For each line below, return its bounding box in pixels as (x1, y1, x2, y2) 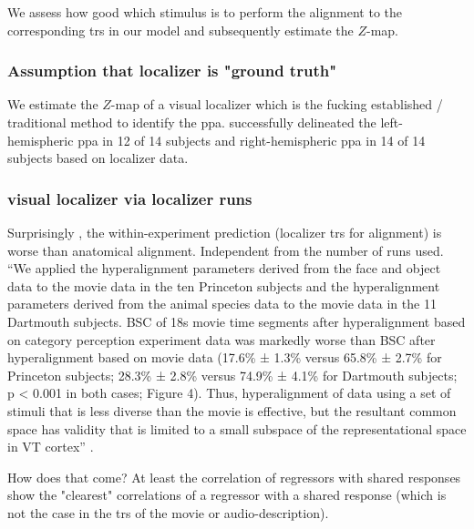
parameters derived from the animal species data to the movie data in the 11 (7, 294, 437, 313)
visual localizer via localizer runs (7, 187, 252, 209)
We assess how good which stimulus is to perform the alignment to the (7, 3, 403, 21)
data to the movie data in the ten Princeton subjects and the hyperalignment (7, 276, 440, 295)
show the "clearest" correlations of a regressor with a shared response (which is (7, 485, 447, 504)
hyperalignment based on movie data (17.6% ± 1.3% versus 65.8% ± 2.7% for (7, 348, 442, 367)
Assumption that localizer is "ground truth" (7, 59, 337, 82)
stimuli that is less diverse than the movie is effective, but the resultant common (7, 401, 457, 420)
